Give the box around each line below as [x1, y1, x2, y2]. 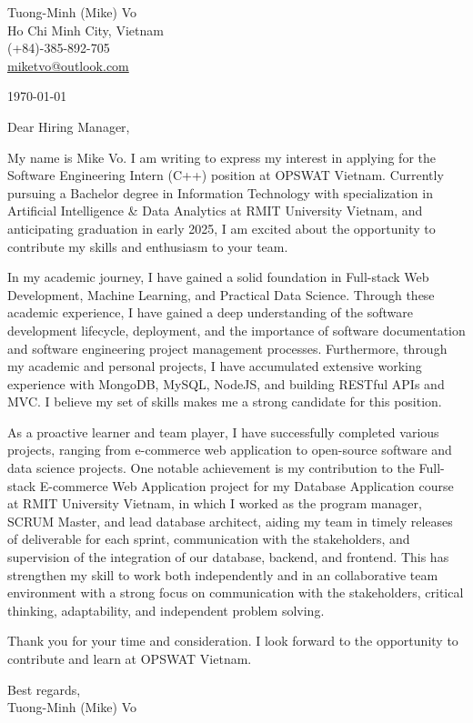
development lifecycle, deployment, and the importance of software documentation [7, 320, 466, 339]
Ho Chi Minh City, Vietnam [7, 20, 164, 39]
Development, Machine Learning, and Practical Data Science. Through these [7, 285, 435, 304]
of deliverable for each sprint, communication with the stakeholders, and [7, 529, 410, 548]
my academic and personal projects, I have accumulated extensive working [7, 356, 422, 376]
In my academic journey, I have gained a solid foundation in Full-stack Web [7, 267, 429, 286]
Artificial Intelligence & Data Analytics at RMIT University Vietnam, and [7, 201, 423, 220]
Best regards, [7, 679, 81, 698]
